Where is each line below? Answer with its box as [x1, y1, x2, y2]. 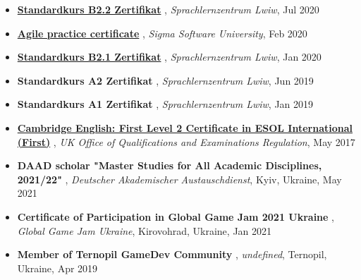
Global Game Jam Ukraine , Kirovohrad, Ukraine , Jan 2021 [17, 223, 272, 238]
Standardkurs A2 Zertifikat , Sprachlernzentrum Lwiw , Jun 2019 [17, 73, 314, 87]
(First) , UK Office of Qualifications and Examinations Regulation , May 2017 [17, 134, 355, 149]
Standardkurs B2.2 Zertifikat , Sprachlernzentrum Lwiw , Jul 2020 [17, 2, 319, 16]
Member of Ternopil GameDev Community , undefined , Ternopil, [17, 247, 327, 262]
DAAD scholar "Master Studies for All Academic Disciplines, [17, 158, 322, 173]
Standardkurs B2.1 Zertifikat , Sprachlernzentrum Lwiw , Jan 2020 [17, 49, 322, 64]
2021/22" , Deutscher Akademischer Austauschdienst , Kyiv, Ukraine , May [17, 171, 342, 186]
